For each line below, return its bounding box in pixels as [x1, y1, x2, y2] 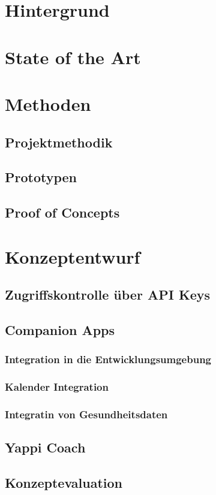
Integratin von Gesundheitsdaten [5, 407, 168, 422]
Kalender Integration [5, 379, 109, 394]
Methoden [5, 91, 91, 116]
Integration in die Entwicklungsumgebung [5, 352, 212, 367]
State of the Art [5, 44, 141, 69]
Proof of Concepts [5, 203, 120, 222]
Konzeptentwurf [5, 244, 140, 268]
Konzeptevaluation [5, 473, 122, 492]
